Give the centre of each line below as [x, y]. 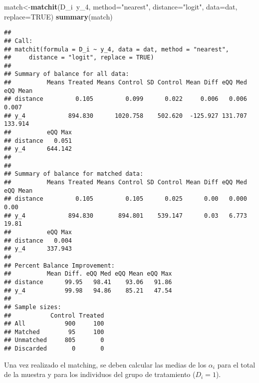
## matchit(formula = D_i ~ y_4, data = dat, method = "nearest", [117, 49]
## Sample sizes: [33, 307]
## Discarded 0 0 [54, 349]
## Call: [18, 41]
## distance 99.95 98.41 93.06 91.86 [88, 282]
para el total [236, 364]
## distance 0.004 [38, 240]
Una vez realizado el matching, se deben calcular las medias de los [105, 364]
